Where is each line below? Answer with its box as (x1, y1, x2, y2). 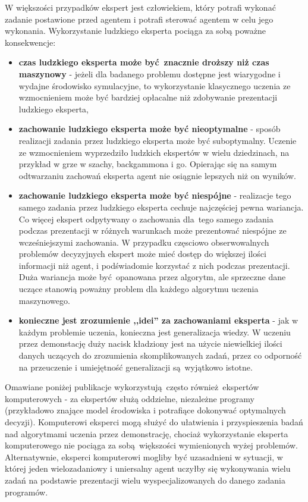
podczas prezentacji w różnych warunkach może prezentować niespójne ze (18, 224, 287, 237)
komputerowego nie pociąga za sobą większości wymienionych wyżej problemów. (5, 439, 298, 451)
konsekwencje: (5, 36, 56, 48)
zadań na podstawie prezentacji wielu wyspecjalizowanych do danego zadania (5, 473, 285, 486)
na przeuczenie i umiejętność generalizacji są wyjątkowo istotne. (18, 360, 253, 373)
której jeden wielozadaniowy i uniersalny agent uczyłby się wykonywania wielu (5, 462, 291, 475)
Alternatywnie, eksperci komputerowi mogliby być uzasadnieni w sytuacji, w (5, 450, 283, 463)
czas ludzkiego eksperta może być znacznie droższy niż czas (18, 56, 269, 68)
